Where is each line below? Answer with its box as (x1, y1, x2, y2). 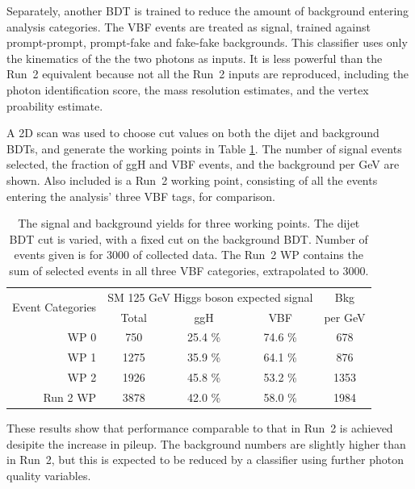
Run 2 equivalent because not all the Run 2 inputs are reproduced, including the (6, 65, 409, 82)
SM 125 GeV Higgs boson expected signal (107, 288, 313, 305)
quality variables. (6, 466, 91, 483)
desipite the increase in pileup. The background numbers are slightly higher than (6, 435, 406, 452)
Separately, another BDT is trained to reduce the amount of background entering (6, 2, 409, 19)
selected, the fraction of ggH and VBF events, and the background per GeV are (6, 156, 400, 173)
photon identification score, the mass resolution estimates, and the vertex (6, 81, 369, 98)
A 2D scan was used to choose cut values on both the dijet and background (6, 124, 379, 141)
